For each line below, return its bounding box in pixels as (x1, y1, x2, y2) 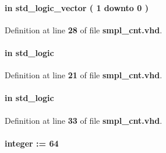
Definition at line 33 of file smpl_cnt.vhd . (5, 114, 163, 126)
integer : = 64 (5, 137, 59, 149)
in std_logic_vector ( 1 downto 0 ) (5, 1, 149, 13)
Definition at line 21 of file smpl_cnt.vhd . (5, 69, 163, 81)
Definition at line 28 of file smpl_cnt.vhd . (5, 23, 163, 36)
